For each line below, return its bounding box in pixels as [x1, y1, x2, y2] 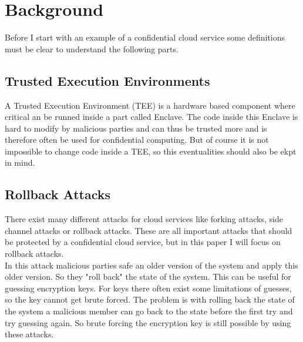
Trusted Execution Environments [5, 71, 210, 89]
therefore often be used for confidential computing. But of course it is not [5, 133, 269, 146]
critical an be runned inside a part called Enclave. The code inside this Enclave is [5, 110, 298, 123]
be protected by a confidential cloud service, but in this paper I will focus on [5, 236, 281, 248]
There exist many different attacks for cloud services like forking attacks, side [5, 213, 283, 225]
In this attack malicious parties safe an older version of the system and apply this [5, 259, 298, 271]
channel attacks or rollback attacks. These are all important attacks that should [5, 224, 292, 236]
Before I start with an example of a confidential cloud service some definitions [5, 31, 285, 43]
